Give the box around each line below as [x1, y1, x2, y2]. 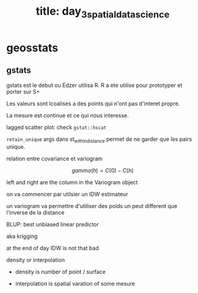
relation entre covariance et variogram [6, 155, 103, 163]
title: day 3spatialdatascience [35, 4, 170, 20]
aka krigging [6, 232, 38, 240]
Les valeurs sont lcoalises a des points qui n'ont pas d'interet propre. [6, 100, 180, 107]
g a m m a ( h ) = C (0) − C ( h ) [71, 167, 134, 174]
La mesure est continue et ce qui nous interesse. [6, 111, 129, 119]
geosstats [6, 41, 59, 54]
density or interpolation [6, 256, 65, 264]
